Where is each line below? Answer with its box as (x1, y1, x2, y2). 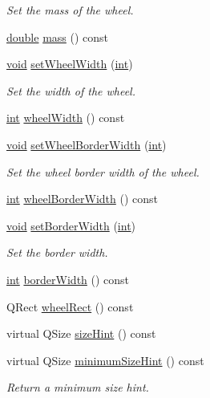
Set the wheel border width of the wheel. (6, 163, 200, 180)
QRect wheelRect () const (6, 298, 134, 315)
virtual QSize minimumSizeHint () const (6, 351, 204, 368)
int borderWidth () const (6, 270, 130, 287)
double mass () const (6, 28, 109, 45)
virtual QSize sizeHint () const (6, 325, 156, 342)
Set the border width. (6, 244, 108, 261)
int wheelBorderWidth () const (6, 190, 158, 207)
